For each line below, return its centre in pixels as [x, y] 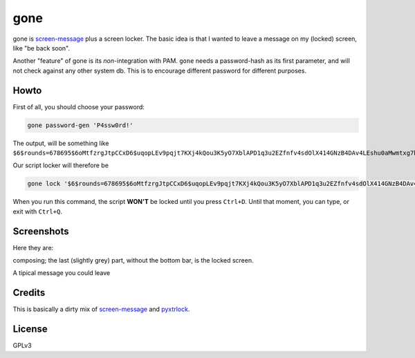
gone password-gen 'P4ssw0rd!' [81, 125]
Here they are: [33, 247]
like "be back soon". [41, 48]
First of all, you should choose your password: [79, 106]
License [30, 329]
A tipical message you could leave [62, 273]
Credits [29, 293]
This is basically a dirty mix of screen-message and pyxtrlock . [101, 309]
